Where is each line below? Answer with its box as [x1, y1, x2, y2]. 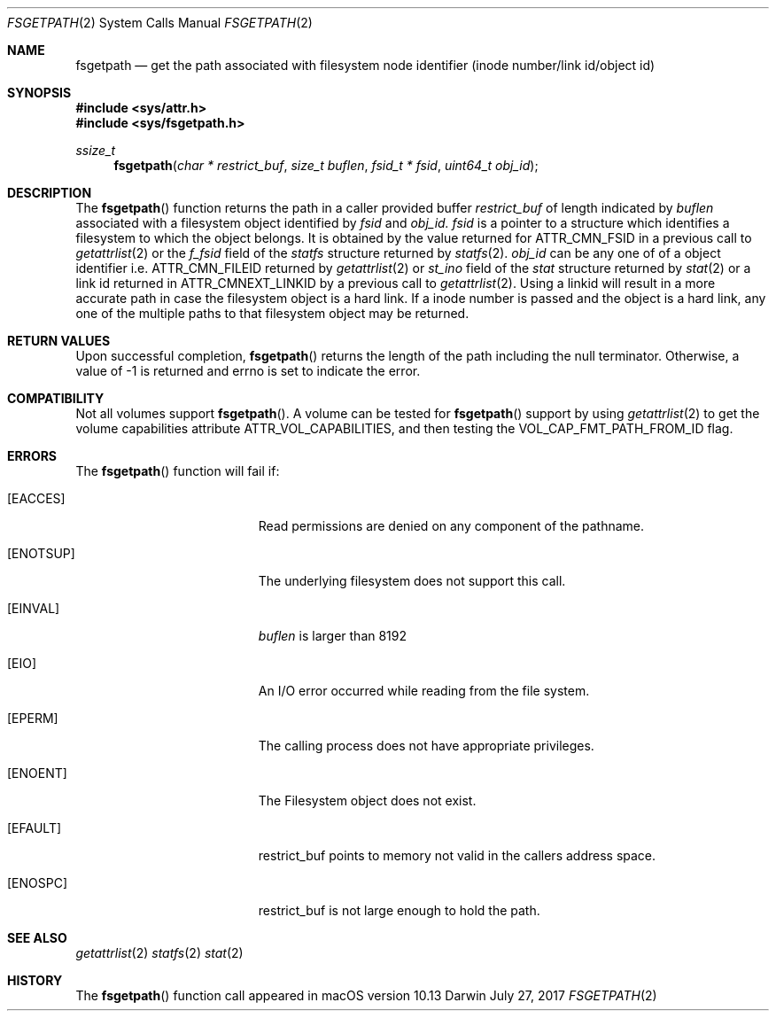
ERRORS [7, 448, 58, 463]
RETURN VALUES [7, 333, 111, 348]
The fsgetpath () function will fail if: [75, 463, 280, 478]
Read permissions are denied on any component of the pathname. [258, 518, 645, 533]
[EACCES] [7, 491, 66, 506]
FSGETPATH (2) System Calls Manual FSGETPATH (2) [7, 15, 313, 30]
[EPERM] [7, 711, 58, 726]
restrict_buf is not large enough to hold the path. [258, 903, 540, 918]
